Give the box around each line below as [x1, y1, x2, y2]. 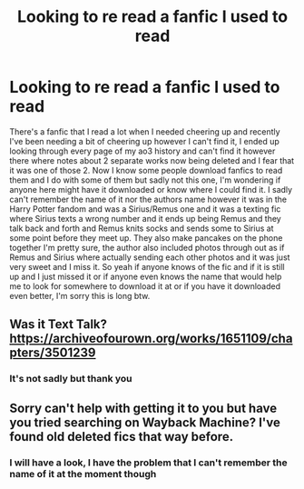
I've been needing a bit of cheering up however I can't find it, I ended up [9, 135, 279, 146]
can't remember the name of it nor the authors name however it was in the [9, 194, 288, 205]
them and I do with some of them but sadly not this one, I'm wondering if [9, 175, 281, 185]
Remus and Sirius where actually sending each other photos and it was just [9, 252, 290, 263]
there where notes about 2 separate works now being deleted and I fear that [9, 155, 295, 165]
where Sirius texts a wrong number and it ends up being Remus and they [9, 213, 281, 224]
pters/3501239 [9, 345, 96, 361]
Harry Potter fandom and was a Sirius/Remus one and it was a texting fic [9, 203, 281, 215]
